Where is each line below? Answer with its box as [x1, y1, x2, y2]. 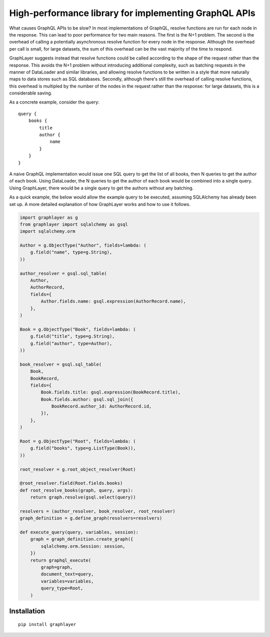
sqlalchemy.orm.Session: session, [40, 543, 125, 549]
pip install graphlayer [18, 621, 76, 627]
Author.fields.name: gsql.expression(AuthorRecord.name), [40, 298, 186, 304]
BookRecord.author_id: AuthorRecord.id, [51, 403, 152, 409]
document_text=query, [40, 571, 94, 577]
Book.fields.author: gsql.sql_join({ [40, 396, 133, 402]
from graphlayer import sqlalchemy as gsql [19, 221, 128, 227]
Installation [9, 607, 45, 615]
